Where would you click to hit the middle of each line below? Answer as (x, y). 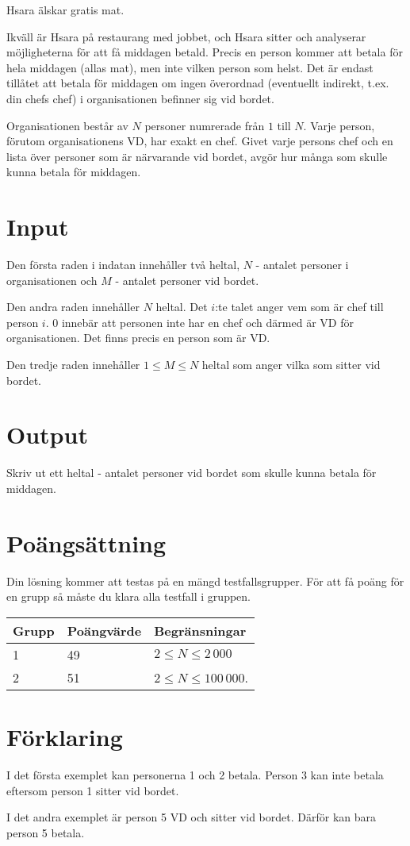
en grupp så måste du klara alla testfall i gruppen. (128, 596)
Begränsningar (200, 630)
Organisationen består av (67, 125)
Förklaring (65, 737)
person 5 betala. (46, 832)
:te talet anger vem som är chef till (299, 307)
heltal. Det (182, 307)
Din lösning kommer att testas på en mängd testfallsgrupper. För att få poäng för (205, 581)
